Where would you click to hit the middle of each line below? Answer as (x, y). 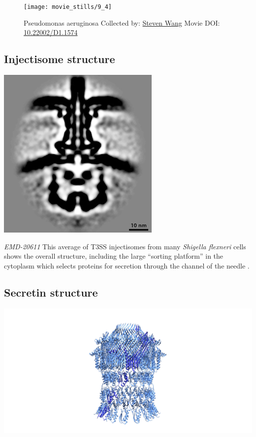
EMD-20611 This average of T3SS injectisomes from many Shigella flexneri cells (125, 246)
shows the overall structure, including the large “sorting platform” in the (114, 256)
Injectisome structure (60, 59)
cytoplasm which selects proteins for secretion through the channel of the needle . (127, 265)
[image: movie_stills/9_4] (68, 7)
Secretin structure (51, 292)
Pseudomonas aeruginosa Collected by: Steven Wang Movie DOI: (122, 22)
